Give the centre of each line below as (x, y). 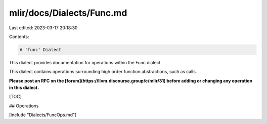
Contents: (19, 37)
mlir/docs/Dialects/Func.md (68, 13)
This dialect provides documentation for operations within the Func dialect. (86, 62)
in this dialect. (24, 88)
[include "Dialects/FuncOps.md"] (43, 115)
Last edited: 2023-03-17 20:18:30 (43, 28)
